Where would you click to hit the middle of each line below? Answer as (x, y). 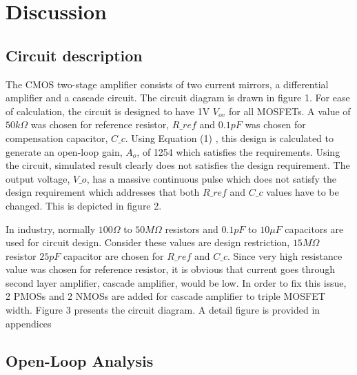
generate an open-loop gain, (64, 151)
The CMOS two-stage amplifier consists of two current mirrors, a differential (167, 84)
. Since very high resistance (285, 255)
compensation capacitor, (57, 138)
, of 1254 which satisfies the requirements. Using (238, 151)
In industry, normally (51, 229)
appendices (29, 323)
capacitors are (314, 229)
